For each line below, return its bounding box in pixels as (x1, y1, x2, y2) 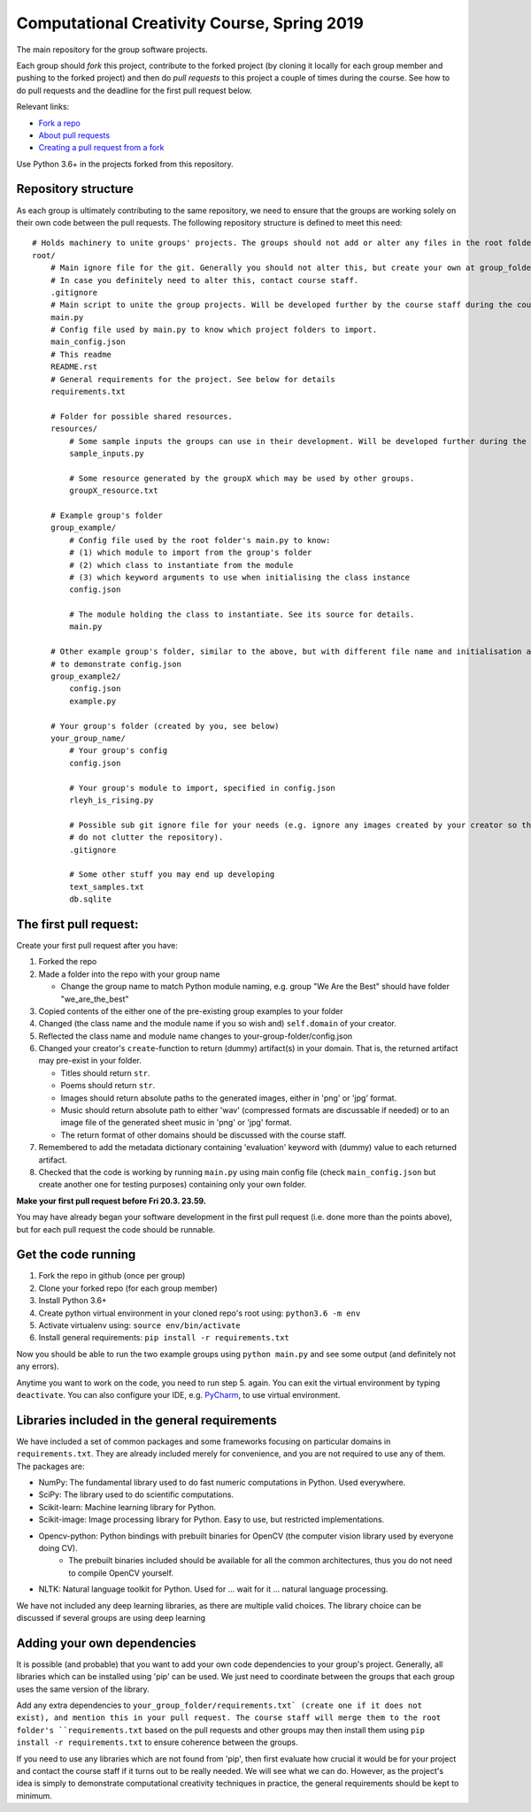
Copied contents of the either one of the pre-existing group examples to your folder (38, 1005, 343, 1017)
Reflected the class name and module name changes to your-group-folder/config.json (38, 1031, 353, 1041)
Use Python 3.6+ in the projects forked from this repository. (16, 158, 234, 169)
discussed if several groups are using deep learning (16, 1612, 206, 1623)
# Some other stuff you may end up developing (69, 870, 275, 879)
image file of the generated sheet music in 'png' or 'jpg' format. (60, 1117, 292, 1128)
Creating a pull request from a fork (38, 142, 165, 153)
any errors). (16, 1361, 59, 1371)
